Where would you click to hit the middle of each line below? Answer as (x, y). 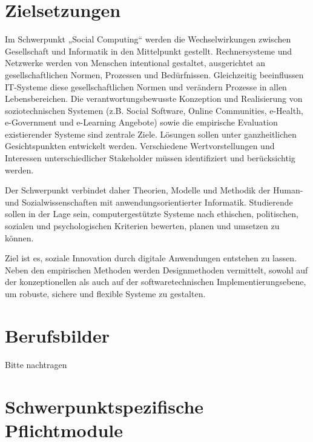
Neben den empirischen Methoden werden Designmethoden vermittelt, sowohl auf (156, 270)
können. (19, 237)
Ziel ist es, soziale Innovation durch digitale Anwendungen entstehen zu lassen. (151, 258)
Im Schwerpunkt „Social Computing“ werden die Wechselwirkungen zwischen (148, 39)
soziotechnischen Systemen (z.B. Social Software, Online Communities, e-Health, (154, 110)
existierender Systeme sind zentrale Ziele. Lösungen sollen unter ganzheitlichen (151, 134)
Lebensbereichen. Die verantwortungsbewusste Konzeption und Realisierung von (154, 99)
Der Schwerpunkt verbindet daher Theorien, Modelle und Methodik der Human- (154, 190)
